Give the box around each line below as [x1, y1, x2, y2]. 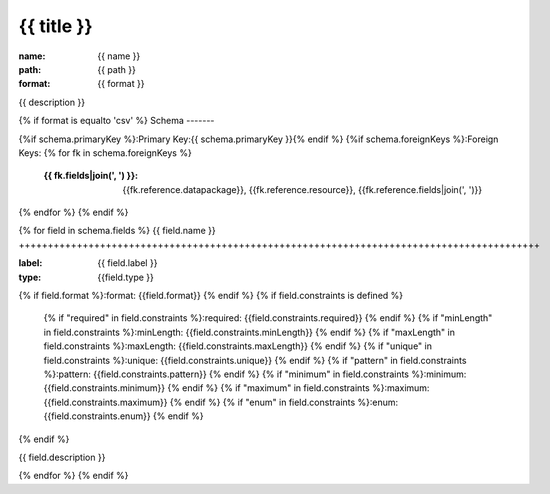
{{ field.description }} [18, 451, 106, 463]
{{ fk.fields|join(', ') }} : [43, 170, 139, 182]
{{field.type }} [97, 271, 154, 283]
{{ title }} [18, 15, 94, 37]
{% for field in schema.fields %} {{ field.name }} [18, 225, 216, 237]
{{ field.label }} [97, 257, 158, 269]
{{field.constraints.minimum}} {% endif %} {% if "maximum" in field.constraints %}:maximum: [43, 382, 430, 394]
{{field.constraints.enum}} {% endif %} [43, 410, 204, 422]
